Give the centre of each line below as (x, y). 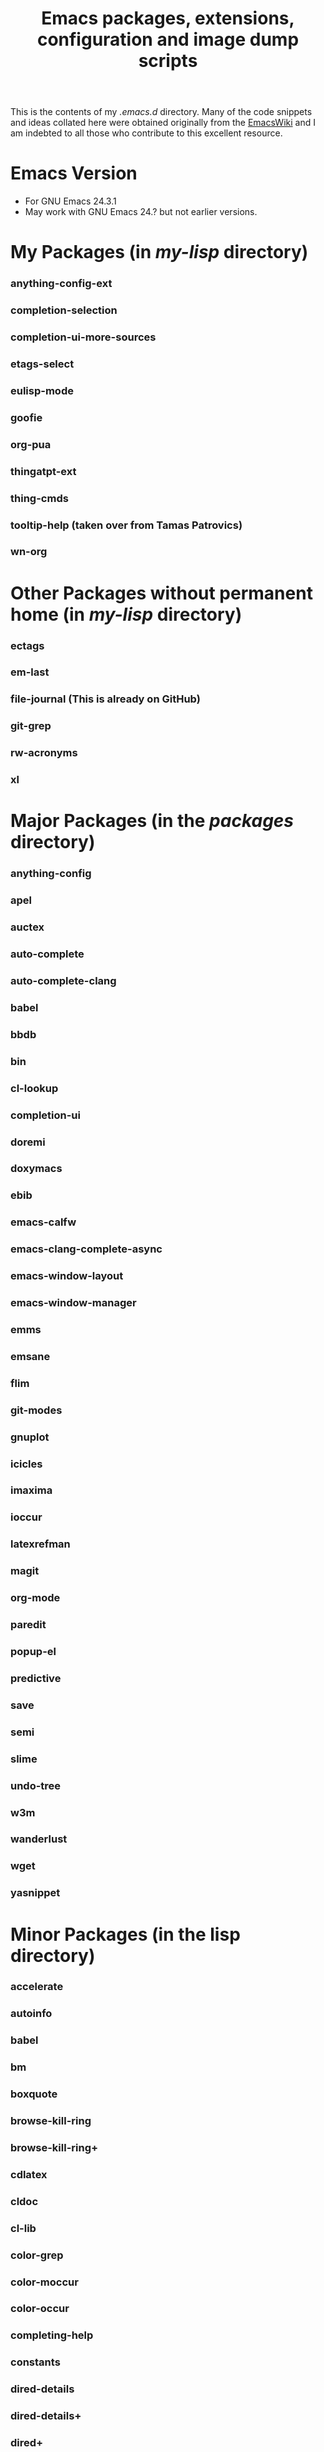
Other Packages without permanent (161, 593)
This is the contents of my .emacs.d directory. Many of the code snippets (161, 112)
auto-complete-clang (63, 980)
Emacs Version (74, 173)
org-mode (35, 1598)
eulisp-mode (42, 390)
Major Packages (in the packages (152, 821)
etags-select (42, 364)
